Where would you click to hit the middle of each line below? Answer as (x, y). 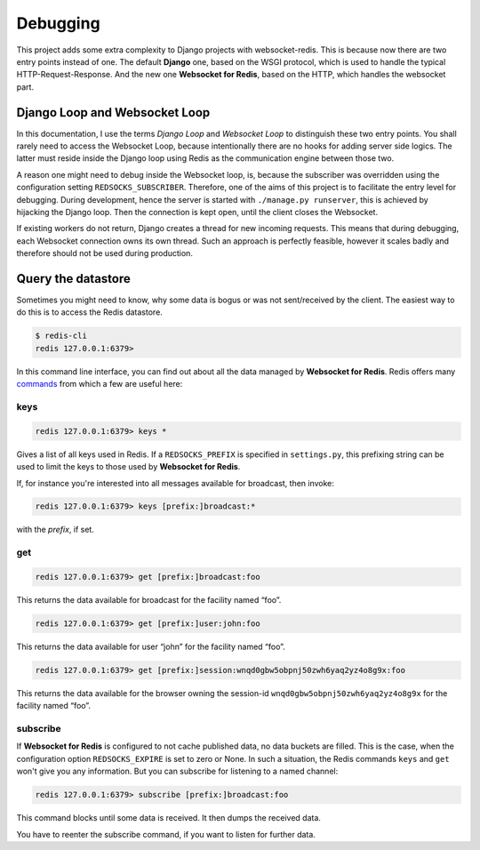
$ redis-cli (61, 336)
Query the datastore (73, 279)
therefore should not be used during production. (104, 253)
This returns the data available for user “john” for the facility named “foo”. (151, 646)
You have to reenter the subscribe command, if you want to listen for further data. (166, 834)
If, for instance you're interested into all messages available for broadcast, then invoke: (176, 483)
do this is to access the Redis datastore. (90, 312)
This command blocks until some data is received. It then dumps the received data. (169, 818)
